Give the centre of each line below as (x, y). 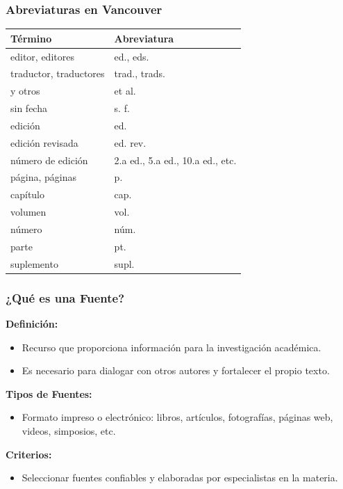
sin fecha (29, 108)
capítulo (28, 194)
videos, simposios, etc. (69, 430)
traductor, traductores (58, 73)
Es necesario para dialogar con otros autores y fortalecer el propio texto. (176, 370)
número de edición (49, 160)
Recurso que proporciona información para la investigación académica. (171, 347)
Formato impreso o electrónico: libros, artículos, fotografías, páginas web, (177, 417)
